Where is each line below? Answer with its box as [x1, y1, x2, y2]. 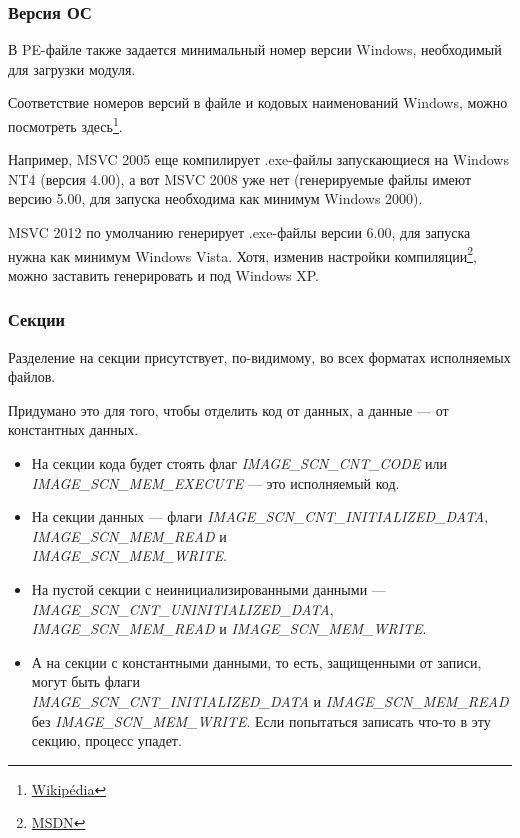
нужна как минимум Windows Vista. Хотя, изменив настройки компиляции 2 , [8, 242, 477, 266]
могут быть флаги [31, 671, 141, 692]
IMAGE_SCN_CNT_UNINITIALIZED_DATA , [31, 598, 334, 619]
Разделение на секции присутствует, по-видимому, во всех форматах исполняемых [8, 346, 511, 367]
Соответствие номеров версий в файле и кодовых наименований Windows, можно [8, 92, 508, 113]
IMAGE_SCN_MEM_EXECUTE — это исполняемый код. [31, 472, 400, 493]
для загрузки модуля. [8, 58, 136, 79]
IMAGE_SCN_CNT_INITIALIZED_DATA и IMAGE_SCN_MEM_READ [31, 691, 509, 711]
